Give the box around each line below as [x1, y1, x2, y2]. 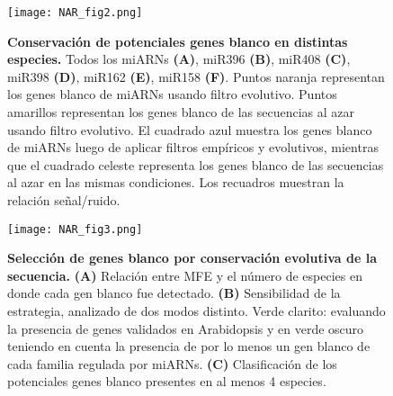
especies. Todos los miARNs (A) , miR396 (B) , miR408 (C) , [7, 49, 351, 68]
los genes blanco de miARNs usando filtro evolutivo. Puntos [7, 85, 337, 103]
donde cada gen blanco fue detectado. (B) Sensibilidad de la [7, 283, 341, 302]
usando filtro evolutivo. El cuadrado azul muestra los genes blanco [7, 120, 372, 139]
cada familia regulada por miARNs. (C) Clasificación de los [7, 354, 337, 373]
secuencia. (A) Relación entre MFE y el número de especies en [7, 265, 362, 284]
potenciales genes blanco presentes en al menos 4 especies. [7, 372, 326, 391]
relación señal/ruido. [7, 191, 121, 209]
